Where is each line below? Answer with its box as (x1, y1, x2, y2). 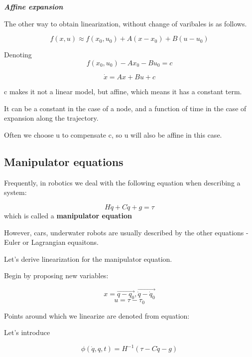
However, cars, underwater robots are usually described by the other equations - (4, 227, 249, 237)
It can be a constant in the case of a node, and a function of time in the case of (4, 103, 247, 113)
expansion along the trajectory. (4, 113, 99, 123)
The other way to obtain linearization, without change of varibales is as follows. (4, 18, 247, 28)
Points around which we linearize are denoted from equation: (4, 310, 190, 321)
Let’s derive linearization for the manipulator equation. (4, 253, 172, 264)
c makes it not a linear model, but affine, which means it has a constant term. (4, 86, 242, 96)
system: (4, 187, 27, 197)
